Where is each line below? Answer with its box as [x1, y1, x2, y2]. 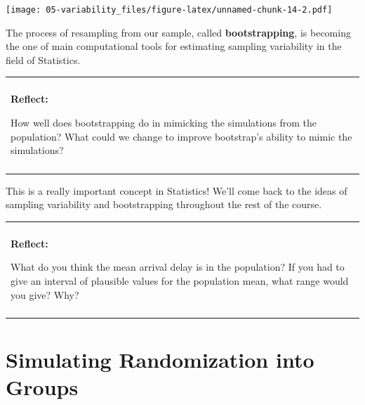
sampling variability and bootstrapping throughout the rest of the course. [6, 197, 322, 212]
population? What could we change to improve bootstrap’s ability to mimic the [11, 129, 352, 143]
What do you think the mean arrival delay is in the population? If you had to [11, 259, 345, 274]
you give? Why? [11, 287, 79, 302]
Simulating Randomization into [6, 345, 314, 374]
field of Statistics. [6, 52, 81, 67]
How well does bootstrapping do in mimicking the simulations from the [11, 115, 317, 130]
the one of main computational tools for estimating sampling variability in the [6, 39, 342, 53]
